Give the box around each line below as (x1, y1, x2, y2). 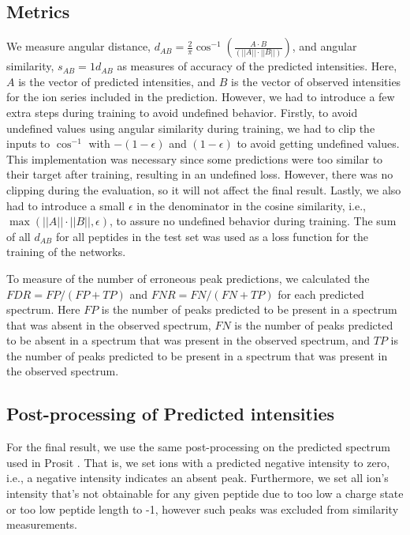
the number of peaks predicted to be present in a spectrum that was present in (6, 347, 388, 364)
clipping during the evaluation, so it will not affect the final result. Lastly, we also (6, 181, 401, 198)
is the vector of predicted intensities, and (18, 73, 216, 89)
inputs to (6, 135, 50, 152)
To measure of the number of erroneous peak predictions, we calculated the (6, 269, 370, 286)
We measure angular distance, (6, 38, 151, 55)
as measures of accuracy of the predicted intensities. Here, (117, 58, 397, 74)
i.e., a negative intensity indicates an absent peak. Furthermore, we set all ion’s (6, 469, 389, 486)
